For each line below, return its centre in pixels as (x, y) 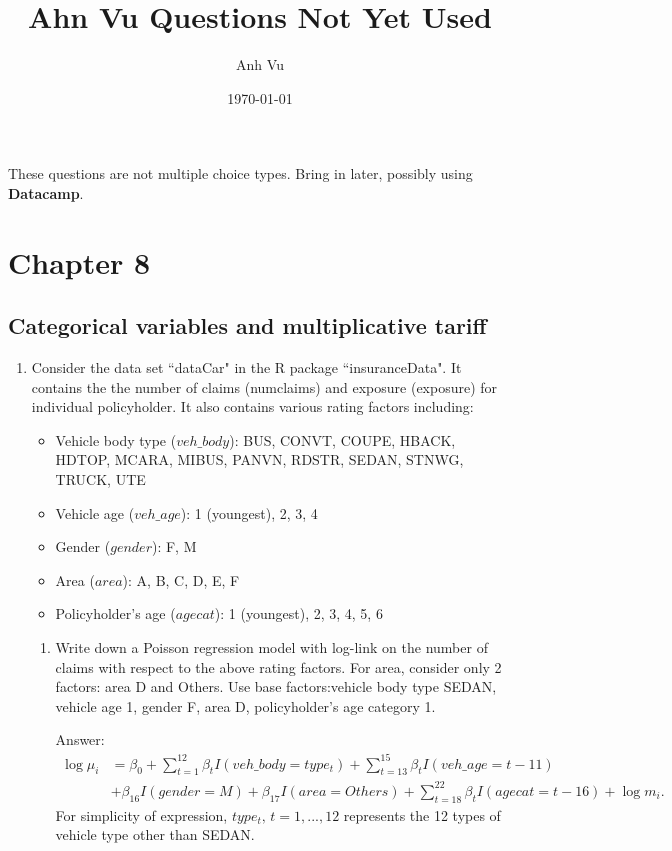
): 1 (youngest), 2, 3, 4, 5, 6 (298, 613)
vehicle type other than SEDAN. (155, 834)
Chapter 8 (79, 261)
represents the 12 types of (422, 814)
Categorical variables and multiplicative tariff (247, 325)
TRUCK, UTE (100, 479)
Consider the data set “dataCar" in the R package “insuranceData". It (246, 367)
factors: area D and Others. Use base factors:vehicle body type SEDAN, (276, 686)
